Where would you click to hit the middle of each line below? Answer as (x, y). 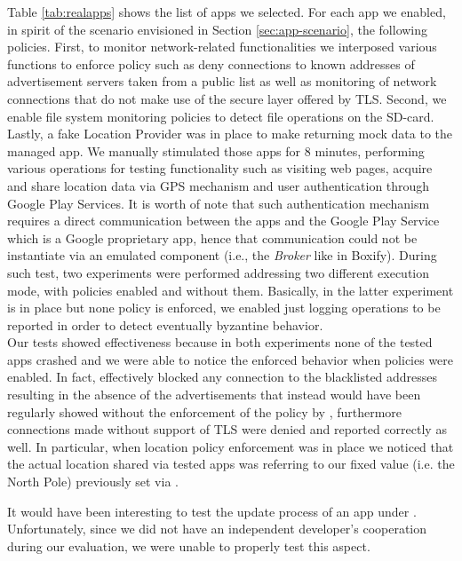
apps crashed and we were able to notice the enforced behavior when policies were (231, 359)
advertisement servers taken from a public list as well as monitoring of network (222, 81)
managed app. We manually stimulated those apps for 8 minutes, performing (216, 150)
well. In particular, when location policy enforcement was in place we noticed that (231, 446)
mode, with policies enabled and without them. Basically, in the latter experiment (231, 290)
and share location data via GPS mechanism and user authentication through (219, 185)
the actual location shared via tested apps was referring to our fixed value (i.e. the (231, 464)
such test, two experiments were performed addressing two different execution (219, 272)
